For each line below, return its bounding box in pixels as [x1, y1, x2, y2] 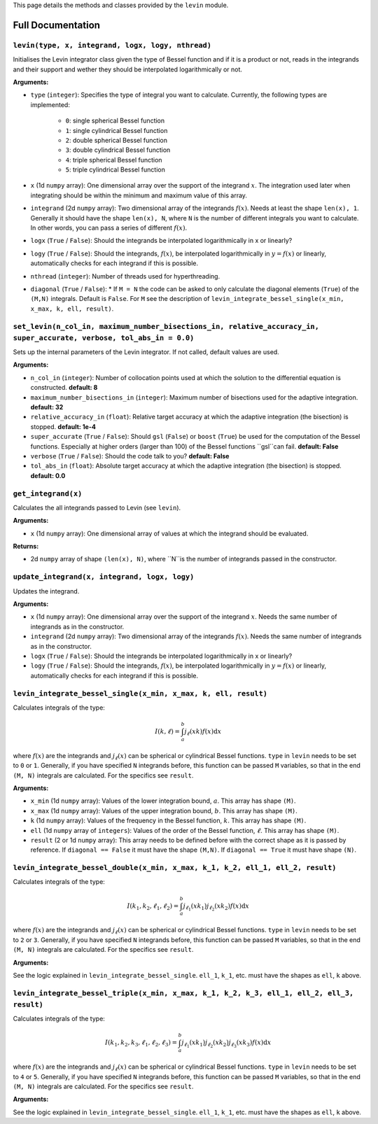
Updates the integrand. [13, 586, 80, 595]
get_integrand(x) [13, 489, 83, 498]
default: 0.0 [30, 471, 66, 479]
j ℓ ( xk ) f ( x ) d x [184, 728, 222, 737]
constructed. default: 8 [30, 384, 98, 392]
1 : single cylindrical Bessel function [65, 126, 168, 134]
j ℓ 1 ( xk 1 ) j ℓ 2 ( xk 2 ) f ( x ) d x [183, 901, 250, 913]
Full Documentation [13, 19, 101, 31]
